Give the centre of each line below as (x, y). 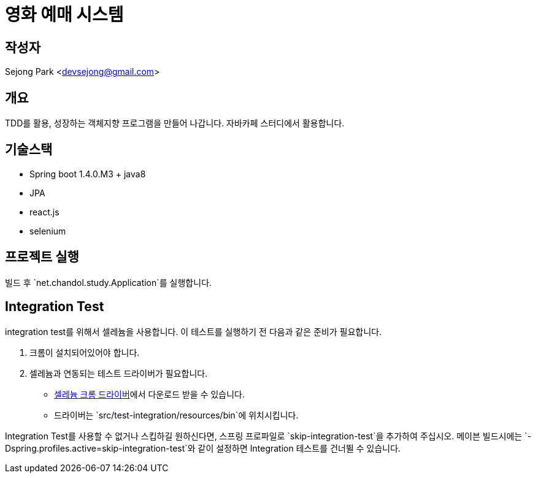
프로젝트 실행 (42, 257)
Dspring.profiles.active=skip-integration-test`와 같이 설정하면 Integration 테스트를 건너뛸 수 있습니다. (203, 448)
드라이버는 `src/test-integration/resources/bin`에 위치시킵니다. (176, 415)
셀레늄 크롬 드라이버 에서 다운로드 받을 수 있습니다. (150, 394)
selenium (48, 231)
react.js (44, 212)
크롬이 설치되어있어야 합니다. (85, 352)
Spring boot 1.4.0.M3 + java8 (88, 174)
